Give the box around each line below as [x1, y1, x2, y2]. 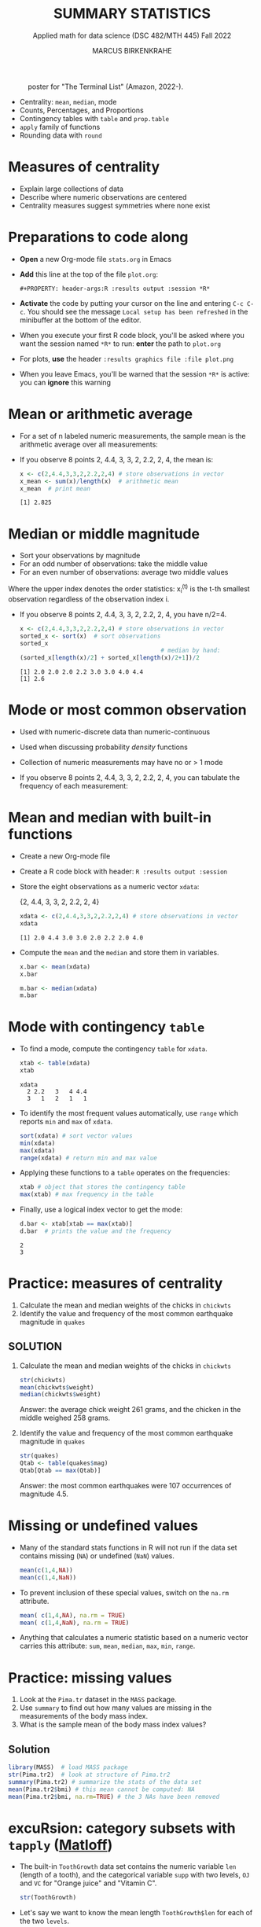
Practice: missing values [8, 1668, 172, 1686]
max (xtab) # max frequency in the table [19, 1190, 154, 1199]
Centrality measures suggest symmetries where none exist [19, 200, 211, 210]
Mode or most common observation [8, 701, 247, 719]
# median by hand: [160, 646, 221, 655]
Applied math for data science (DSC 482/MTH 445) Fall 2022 [32, 31, 232, 40]
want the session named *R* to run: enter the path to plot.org [19, 339, 222, 348]
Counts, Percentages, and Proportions [19, 105, 144, 115]
